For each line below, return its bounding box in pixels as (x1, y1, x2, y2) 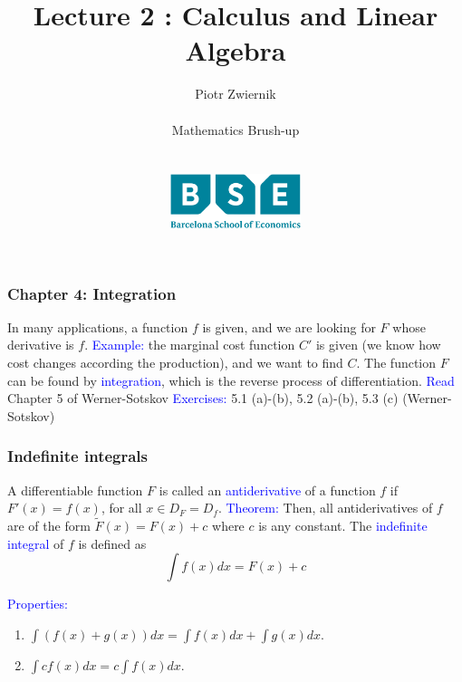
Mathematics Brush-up (171, 120, 300, 139)
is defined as (78, 533, 147, 552)
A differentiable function (7, 480, 143, 499)
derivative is (7, 335, 74, 354)
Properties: (7, 594, 68, 613)
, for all (101, 498, 142, 517)
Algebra (185, 32, 286, 69)
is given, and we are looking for (202, 317, 376, 336)
